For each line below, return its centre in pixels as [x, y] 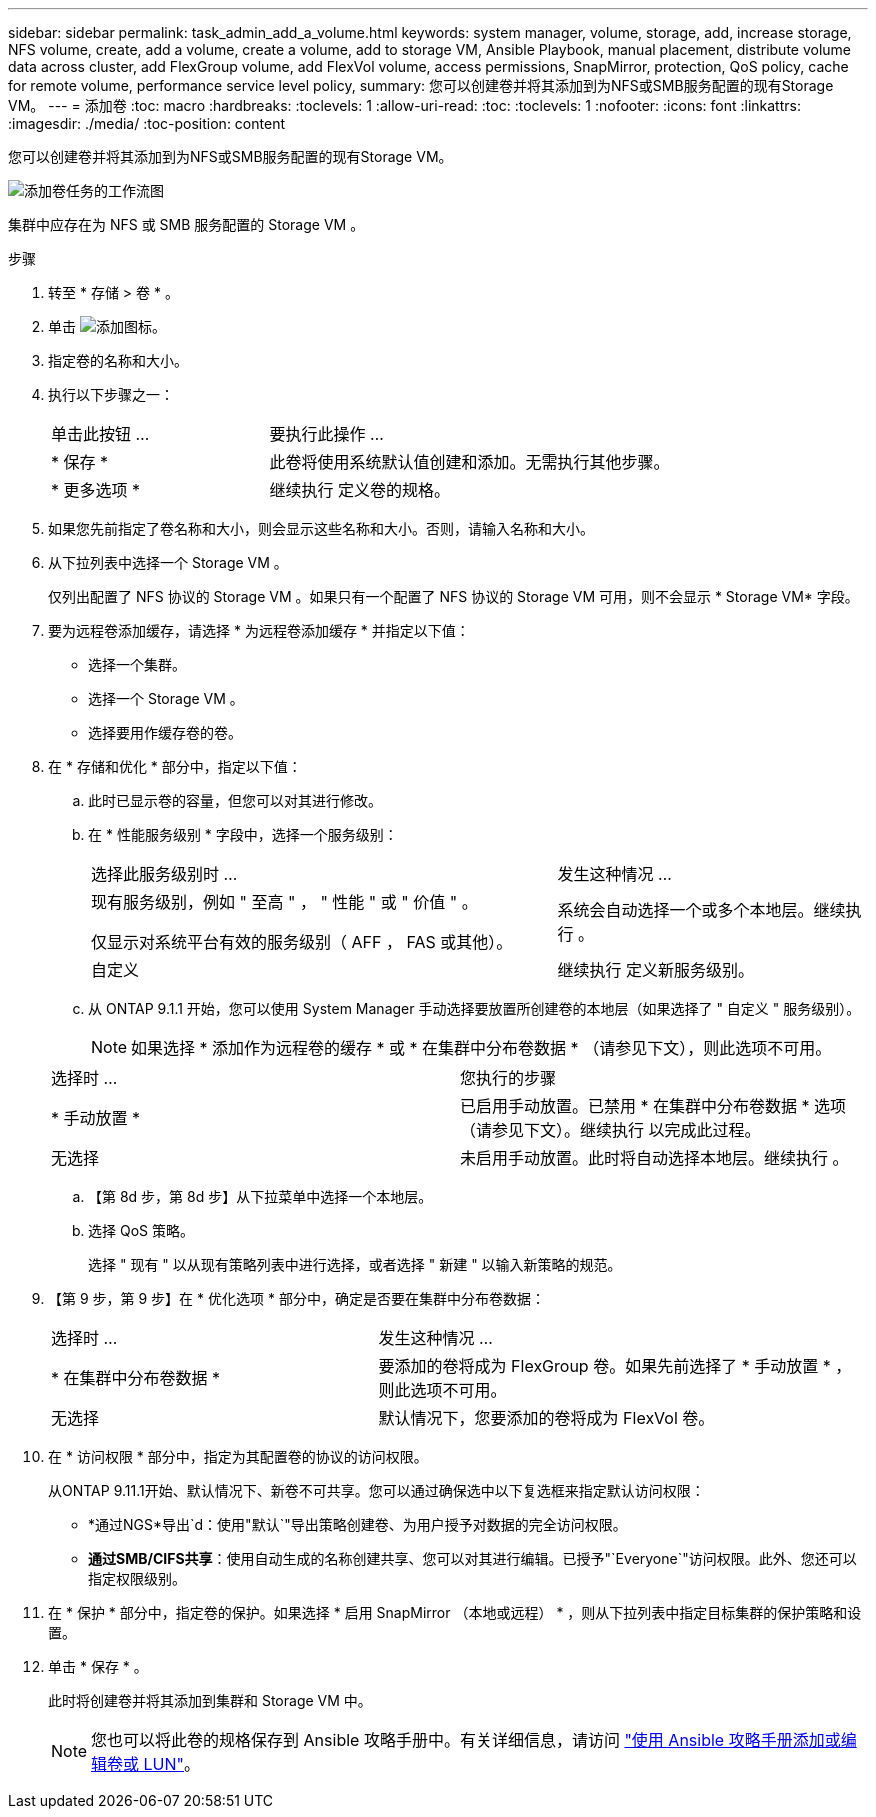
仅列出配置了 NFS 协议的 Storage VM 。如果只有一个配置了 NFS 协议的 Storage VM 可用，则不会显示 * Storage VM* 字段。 [453, 596]
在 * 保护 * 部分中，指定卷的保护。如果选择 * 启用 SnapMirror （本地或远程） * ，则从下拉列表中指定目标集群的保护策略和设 [455, 1612]
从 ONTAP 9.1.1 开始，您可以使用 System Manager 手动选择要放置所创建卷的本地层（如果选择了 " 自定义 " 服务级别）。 [474, 1008]
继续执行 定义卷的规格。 [359, 490]
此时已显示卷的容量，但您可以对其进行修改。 [235, 800]
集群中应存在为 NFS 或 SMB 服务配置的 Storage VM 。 [186, 224]
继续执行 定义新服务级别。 [655, 970]
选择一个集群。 [137, 664]
